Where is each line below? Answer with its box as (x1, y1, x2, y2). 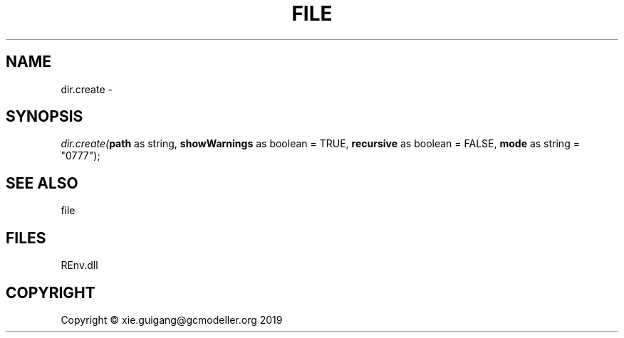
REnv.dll (61, 259, 98, 272)
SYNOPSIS (6, 107, 83, 126)
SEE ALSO (6, 174, 78, 192)
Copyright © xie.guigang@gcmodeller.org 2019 (61, 313, 283, 326)
